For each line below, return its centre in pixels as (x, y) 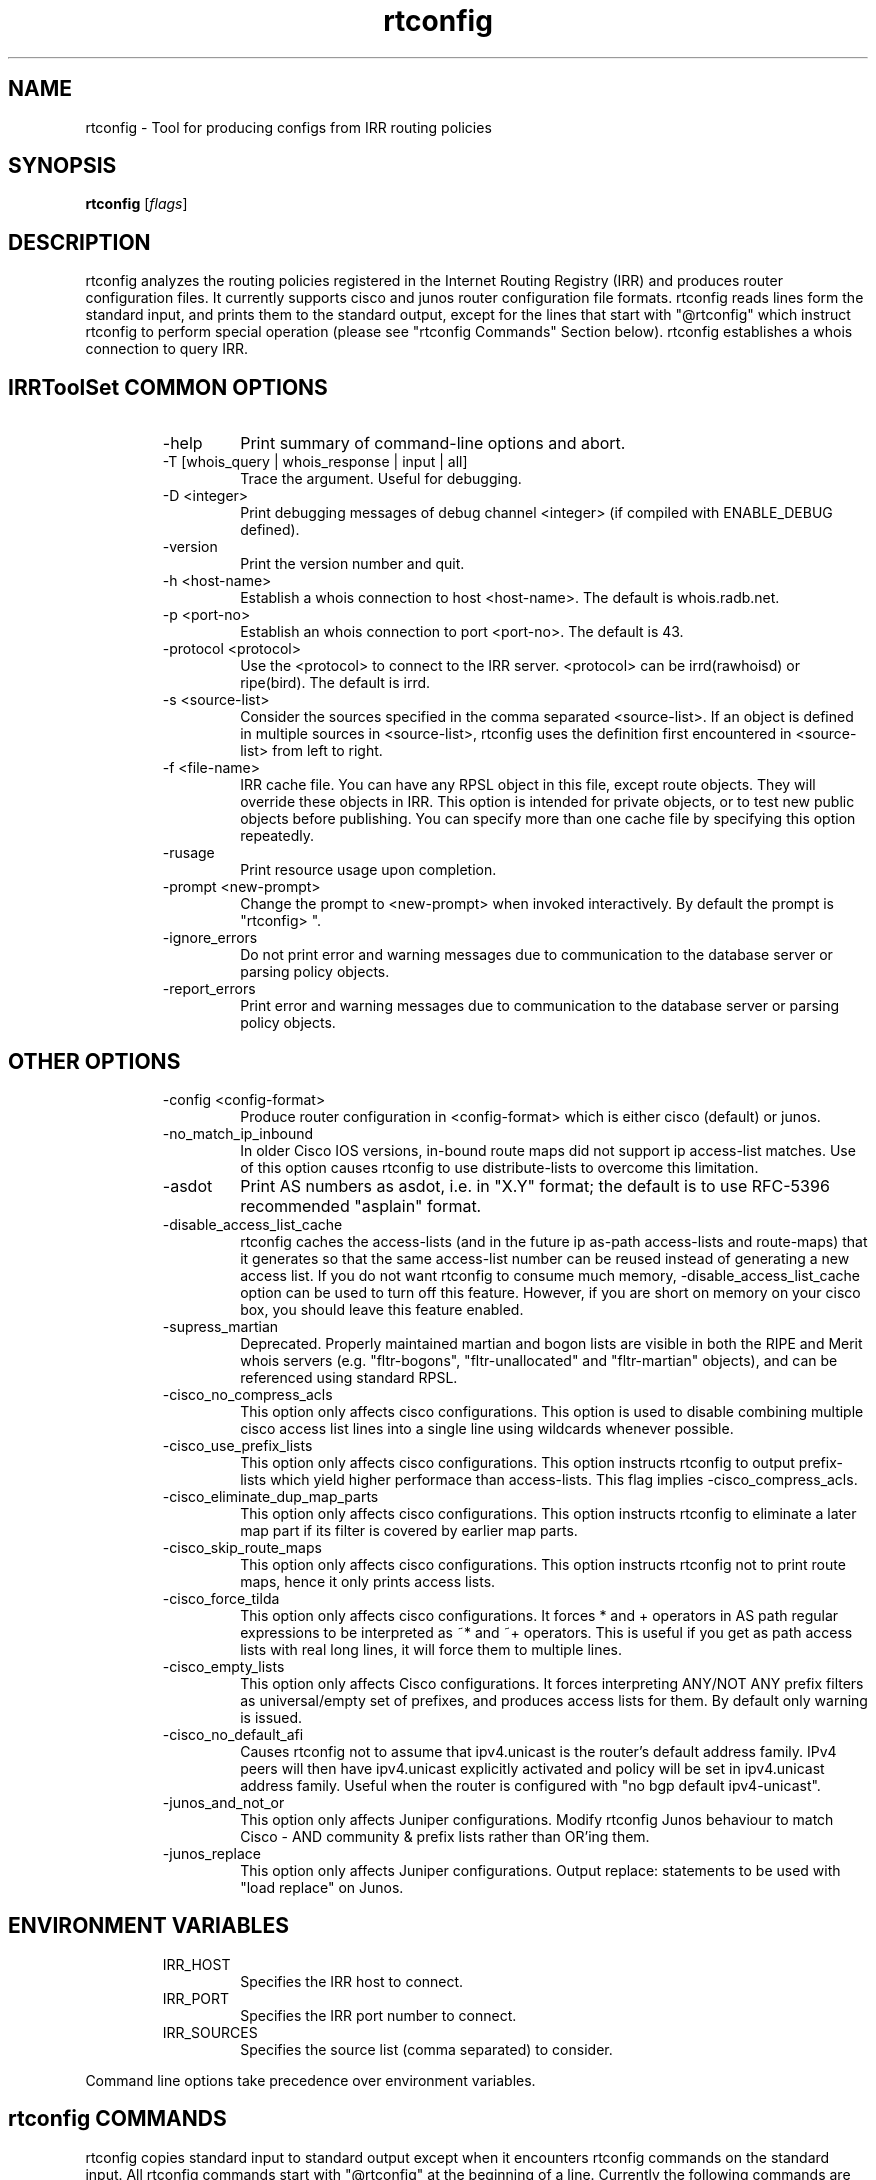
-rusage (188, 853)
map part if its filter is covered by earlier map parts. (409, 1530)
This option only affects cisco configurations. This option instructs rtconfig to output (517, 1462)
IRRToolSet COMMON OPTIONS (168, 387)
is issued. (271, 1717)
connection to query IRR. (166, 349)
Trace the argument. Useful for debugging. (381, 479)
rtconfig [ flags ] (136, 204)
